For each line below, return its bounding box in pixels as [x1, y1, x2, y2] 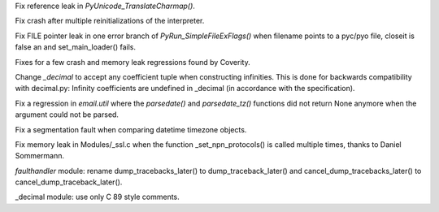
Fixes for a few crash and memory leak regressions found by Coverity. [15, 57, 251, 67]
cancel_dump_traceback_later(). [15, 177, 123, 187]
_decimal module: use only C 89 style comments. [15, 192, 180, 202]
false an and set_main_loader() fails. [15, 42, 137, 52]
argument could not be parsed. [15, 110, 120, 119]
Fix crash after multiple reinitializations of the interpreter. [15, 16, 205, 26]
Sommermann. [15, 151, 65, 161]
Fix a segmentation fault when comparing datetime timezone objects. [15, 124, 247, 134]
